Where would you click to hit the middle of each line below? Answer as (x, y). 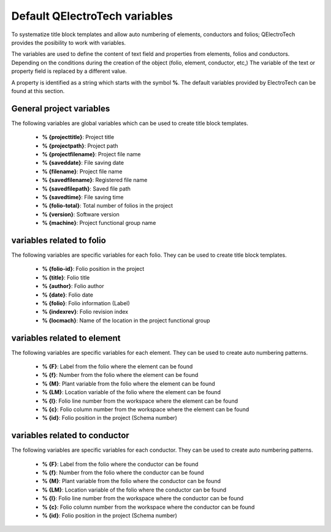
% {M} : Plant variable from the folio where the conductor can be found (131, 481)
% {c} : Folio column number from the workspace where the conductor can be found (148, 507)
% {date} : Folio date (67, 295)
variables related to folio (59, 240)
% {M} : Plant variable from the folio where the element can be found (129, 384)
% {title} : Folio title (66, 277)
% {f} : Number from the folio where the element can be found (120, 375)
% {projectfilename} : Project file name (91, 154)
